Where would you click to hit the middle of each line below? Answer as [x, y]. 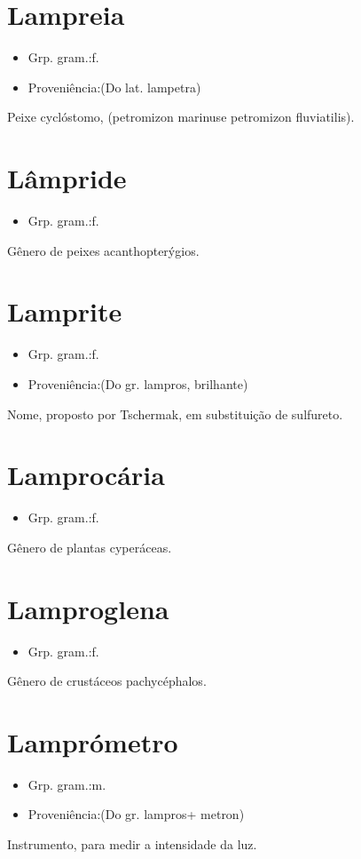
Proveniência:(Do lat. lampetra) [114, 87]
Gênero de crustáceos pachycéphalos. [107, 681]
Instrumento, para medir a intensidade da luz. [132, 844]
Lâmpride [67, 178]
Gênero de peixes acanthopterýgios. [103, 250]
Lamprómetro [93, 741]
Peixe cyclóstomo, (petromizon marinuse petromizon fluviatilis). [181, 117]
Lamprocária [86, 475]
